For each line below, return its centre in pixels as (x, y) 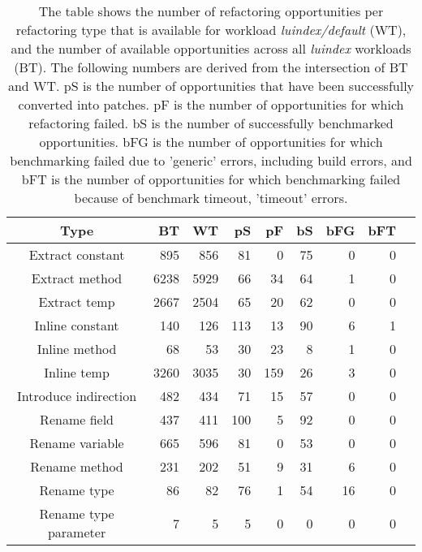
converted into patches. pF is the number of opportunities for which (211, 104)
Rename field (77, 419)
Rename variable (77, 443)
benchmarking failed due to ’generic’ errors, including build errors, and (211, 160)
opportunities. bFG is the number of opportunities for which (211, 142)
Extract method (77, 278)
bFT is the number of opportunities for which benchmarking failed (211, 179)
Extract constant (77, 254)
